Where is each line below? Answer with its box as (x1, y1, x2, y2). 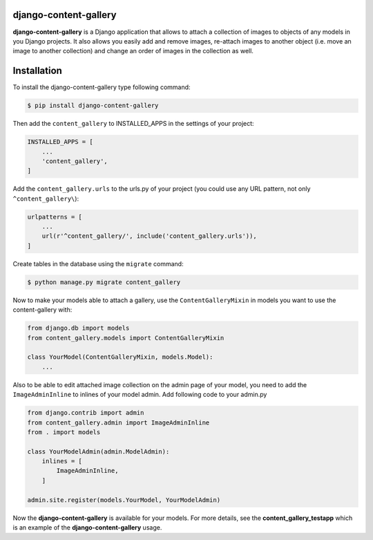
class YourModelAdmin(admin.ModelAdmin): (27, 447, 170, 456)
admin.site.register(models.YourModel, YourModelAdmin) (27, 496, 221, 504)
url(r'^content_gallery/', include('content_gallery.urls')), (41, 232, 257, 240)
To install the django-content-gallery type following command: (12, 83, 191, 91)
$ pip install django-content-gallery (27, 102, 159, 110)
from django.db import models (27, 324, 130, 332)
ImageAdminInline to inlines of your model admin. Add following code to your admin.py (12, 391, 267, 399)
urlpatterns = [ (27, 213, 83, 221)
